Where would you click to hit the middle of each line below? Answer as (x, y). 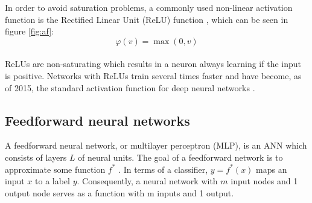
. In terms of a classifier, (163, 169)
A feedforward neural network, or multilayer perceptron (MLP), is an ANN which (156, 145)
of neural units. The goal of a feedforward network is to (180, 157)
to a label (53, 181)
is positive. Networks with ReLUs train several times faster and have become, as (153, 75)
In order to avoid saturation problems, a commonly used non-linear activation (149, 7)
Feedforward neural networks (97, 120)
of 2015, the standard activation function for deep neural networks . (130, 87)
